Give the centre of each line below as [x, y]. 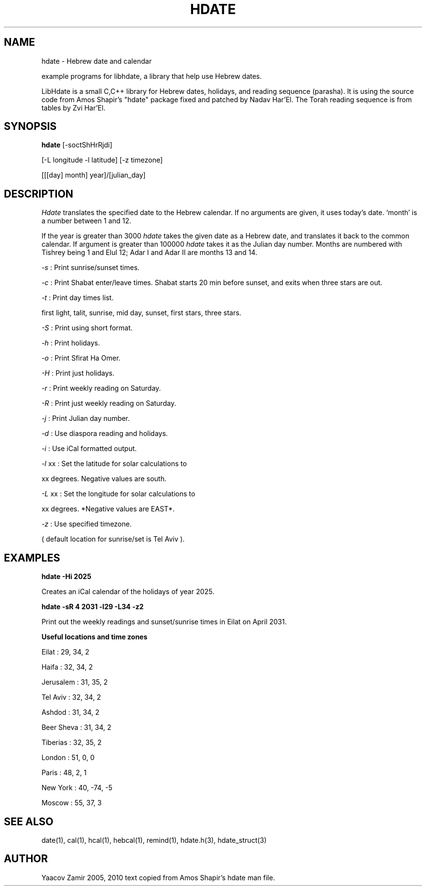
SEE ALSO [29, 821]
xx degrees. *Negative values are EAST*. [108, 509]
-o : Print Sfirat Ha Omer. [81, 358]
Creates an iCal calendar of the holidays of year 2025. [128, 592]
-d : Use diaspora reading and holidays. [105, 434]
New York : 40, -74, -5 [77, 788]
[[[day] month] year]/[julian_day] [94, 175]
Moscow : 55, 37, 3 [71, 803]
